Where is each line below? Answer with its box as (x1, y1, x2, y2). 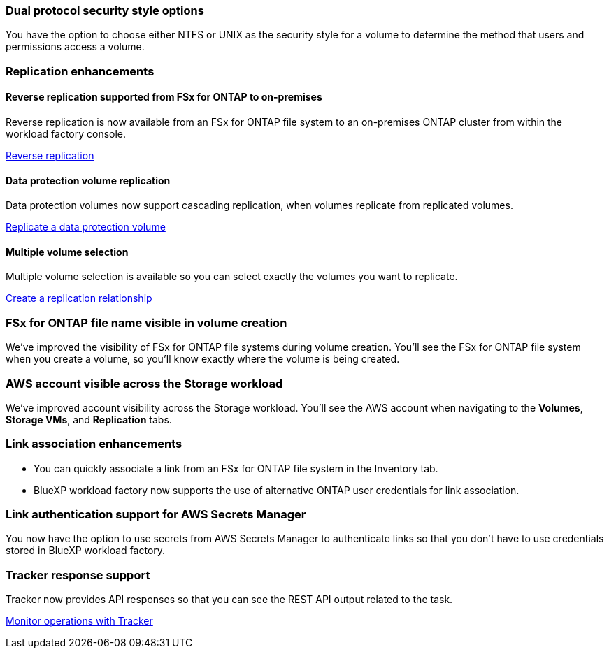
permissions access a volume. (6, 41, 145, 53)
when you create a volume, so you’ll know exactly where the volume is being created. (6, 353, 400, 365)
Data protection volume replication (6, 174, 171, 187)
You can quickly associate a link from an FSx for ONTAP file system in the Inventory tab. (34, 462, 438, 474)
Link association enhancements (6, 437, 182, 451)
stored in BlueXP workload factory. (6, 544, 166, 557)
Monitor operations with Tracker (6, 615, 153, 627)
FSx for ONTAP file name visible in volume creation (6, 315, 287, 330)
